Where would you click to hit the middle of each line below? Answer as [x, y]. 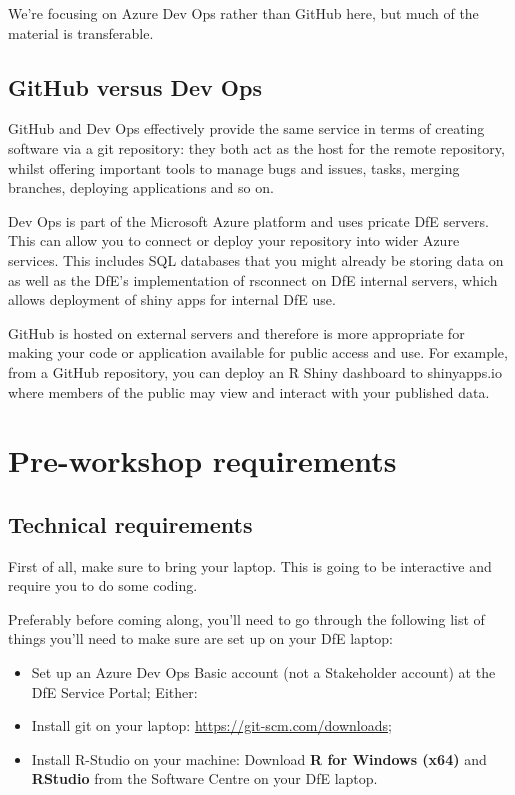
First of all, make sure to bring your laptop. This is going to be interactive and [250, 565]
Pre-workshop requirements [202, 460]
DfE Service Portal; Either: [114, 691]
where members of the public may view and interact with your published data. [249, 391]
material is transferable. [81, 32]
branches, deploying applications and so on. [141, 187]
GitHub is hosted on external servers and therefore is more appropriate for [236, 332]
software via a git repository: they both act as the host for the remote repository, [256, 147]
